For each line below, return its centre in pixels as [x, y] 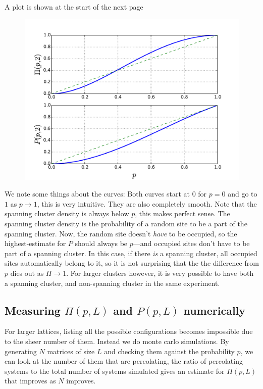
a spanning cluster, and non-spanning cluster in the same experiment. [112, 283]
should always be [101, 243]
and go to [243, 194]
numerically [215, 310]
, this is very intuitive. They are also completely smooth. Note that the [147, 203]
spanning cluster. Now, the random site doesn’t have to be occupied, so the [121, 233]
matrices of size [71, 351]
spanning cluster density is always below [67, 213]
